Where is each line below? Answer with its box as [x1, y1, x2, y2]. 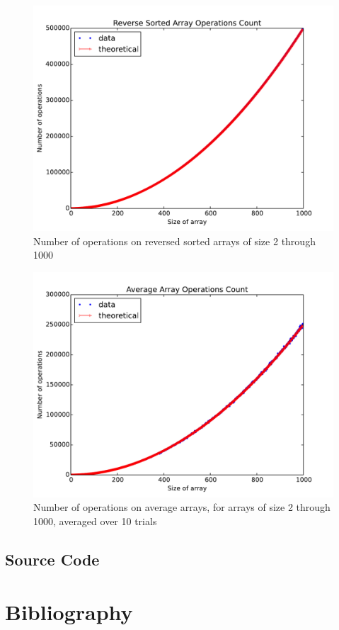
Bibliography [5, 597, 133, 626]
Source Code [5, 548, 100, 570]
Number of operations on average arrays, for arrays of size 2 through [33, 500, 331, 514]
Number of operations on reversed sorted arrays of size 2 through [33, 233, 316, 248]
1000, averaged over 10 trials [33, 513, 157, 528]
